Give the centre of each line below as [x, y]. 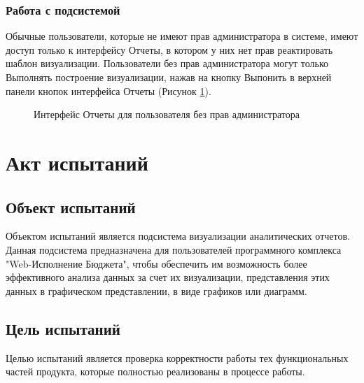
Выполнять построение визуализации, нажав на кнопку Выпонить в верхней [169, 77]
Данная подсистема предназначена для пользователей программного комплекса [174, 249]
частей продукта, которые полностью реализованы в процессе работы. [155, 371]
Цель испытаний [63, 328]
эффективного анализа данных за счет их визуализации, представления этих [168, 277]
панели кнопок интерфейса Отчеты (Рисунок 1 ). [108, 91]
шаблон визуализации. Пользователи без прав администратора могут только [167, 63]
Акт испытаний [77, 162]
